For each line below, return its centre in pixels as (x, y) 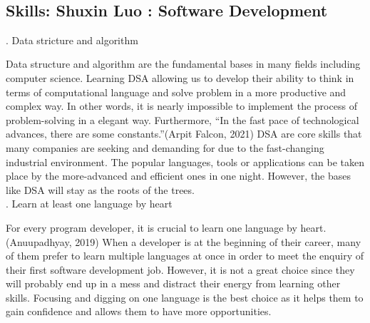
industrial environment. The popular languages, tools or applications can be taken (185, 161)
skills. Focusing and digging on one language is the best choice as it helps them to (185, 297)
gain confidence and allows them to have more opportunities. (139, 311)
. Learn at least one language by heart (89, 204)
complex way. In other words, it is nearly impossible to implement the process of (181, 106)
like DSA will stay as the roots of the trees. (100, 189)
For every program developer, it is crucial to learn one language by (151, 227)
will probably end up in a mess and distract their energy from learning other (173, 283)
